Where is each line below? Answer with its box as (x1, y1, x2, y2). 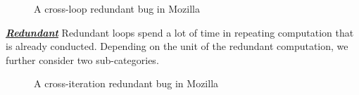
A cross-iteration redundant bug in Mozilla (34, 76, 219, 91)
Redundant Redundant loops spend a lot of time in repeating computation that (6, 25, 354, 39)
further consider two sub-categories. (6, 52, 159, 67)
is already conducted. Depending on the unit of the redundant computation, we (6, 39, 348, 53)
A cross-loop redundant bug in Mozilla (34, 1, 200, 15)
